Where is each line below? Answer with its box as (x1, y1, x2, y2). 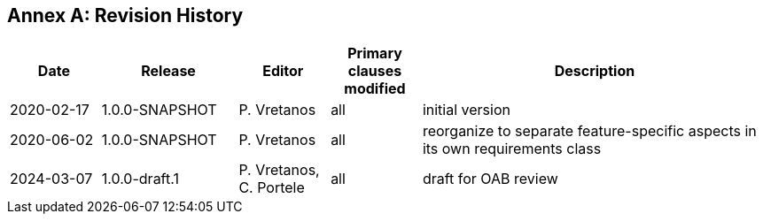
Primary (347, 44, 402, 63)
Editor (262, 62, 304, 80)
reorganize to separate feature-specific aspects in (422, 122, 757, 141)
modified (344, 80, 406, 98)
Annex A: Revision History (7, 4, 244, 27)
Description (554, 62, 635, 80)
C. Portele (238, 179, 305, 197)
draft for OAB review (422, 170, 558, 188)
